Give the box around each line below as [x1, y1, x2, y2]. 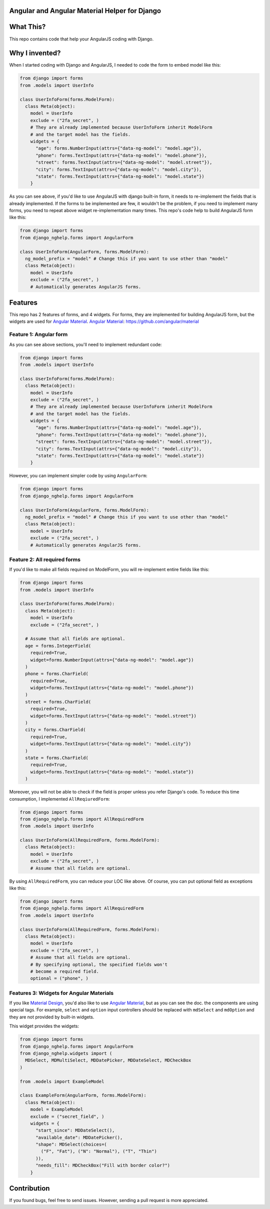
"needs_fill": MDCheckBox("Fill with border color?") [35, 1162, 170, 1168]
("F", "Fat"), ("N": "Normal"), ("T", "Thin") [40, 1148, 157, 1154]
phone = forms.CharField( [25, 671, 88, 677]
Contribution [9, 1184, 50, 1193]
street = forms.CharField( [25, 699, 91, 705]
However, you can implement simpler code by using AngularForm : [9, 473, 147, 479]
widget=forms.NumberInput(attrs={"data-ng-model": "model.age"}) [30, 657, 194, 663]
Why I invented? [9, 49, 61, 58]
